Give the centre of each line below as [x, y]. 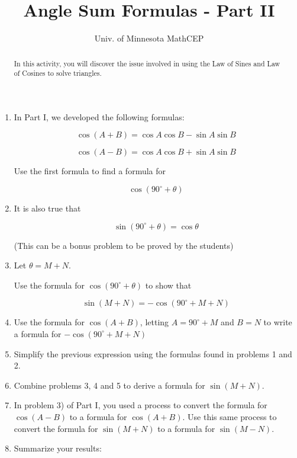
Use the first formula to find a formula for [90, 171]
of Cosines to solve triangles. [58, 73]
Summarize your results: [58, 448]
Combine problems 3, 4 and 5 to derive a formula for [109, 385]
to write [278, 322]
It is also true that [47, 208]
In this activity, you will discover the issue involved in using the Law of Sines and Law [147, 63]
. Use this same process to [230, 416]
